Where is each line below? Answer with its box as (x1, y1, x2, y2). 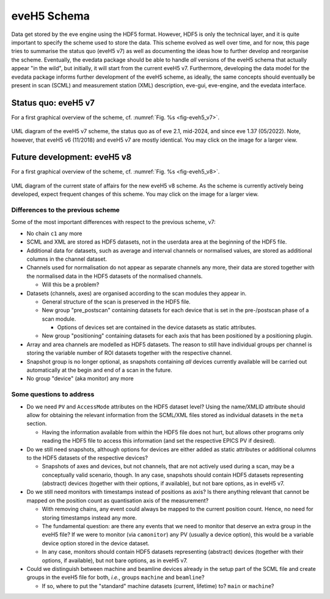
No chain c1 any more (26, 230, 82, 237)
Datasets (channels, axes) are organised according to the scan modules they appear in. (26, 289, 247, 297)
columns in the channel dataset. (26, 255, 107, 263)
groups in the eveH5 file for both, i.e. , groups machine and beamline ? (26, 574, 205, 581)
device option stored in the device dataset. (42, 539, 150, 546)
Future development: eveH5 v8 (11, 152, 132, 162)
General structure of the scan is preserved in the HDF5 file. (42, 298, 191, 305)
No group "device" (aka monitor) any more (26, 375, 134, 382)
